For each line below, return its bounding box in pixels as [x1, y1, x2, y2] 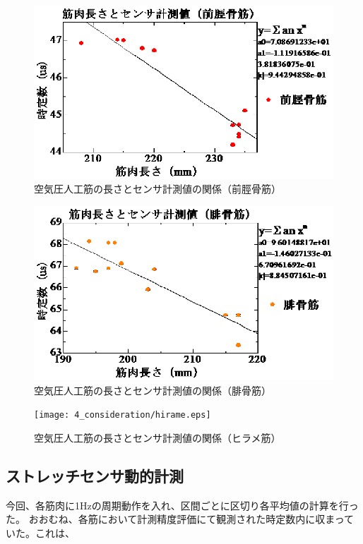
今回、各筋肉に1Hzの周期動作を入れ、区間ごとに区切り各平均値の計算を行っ [6, 497, 359, 512]
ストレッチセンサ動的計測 [6, 464, 184, 486]
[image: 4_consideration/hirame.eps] [34, 410, 211, 421]
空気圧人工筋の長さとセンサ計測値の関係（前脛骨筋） [34, 181, 281, 196]
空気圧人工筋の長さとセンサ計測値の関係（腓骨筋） [34, 382, 271, 397]
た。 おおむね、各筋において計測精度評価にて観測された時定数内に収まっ [6, 512, 344, 526]
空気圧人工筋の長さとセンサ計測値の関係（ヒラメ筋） [34, 430, 281, 445]
